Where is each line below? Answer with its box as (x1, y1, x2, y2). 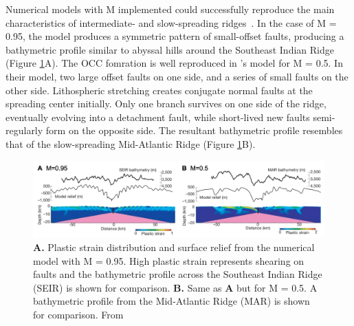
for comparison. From (33, 307, 124, 321)
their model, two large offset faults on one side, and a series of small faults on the (5, 69, 349, 83)
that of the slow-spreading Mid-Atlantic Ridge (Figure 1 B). (5, 136, 256, 151)
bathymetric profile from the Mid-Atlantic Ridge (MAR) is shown (33, 294, 310, 308)
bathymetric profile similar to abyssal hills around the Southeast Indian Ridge (5, 42, 334, 56)
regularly (5, 123, 43, 138)
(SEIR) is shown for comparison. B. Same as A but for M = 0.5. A (33, 280, 318, 294)
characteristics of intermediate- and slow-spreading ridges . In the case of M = (5, 15, 337, 30)
